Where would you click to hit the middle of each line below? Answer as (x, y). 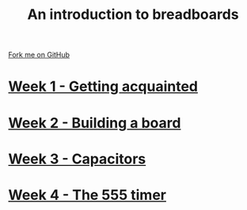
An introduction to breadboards (133, 15)
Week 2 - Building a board (95, 123)
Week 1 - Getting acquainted (103, 86)
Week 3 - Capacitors (77, 159)
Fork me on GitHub (39, 55)
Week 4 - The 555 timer (87, 195)
